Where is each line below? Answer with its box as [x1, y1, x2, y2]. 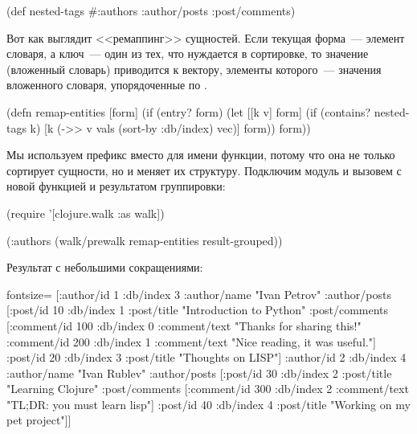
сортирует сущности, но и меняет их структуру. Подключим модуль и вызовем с [6, 162, 402, 178]
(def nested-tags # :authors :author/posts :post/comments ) [6, 2, 296, 18]
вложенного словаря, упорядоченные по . [6, 76, 207, 93]
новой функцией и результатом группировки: [6, 178, 226, 194]
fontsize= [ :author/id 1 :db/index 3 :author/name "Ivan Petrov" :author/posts [6, 285, 391, 302]
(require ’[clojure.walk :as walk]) [6, 204, 165, 221]
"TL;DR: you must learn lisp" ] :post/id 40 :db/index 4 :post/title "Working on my [6, 395, 411, 412]
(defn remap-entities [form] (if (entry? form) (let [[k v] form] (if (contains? [6, 103, 371, 120]
